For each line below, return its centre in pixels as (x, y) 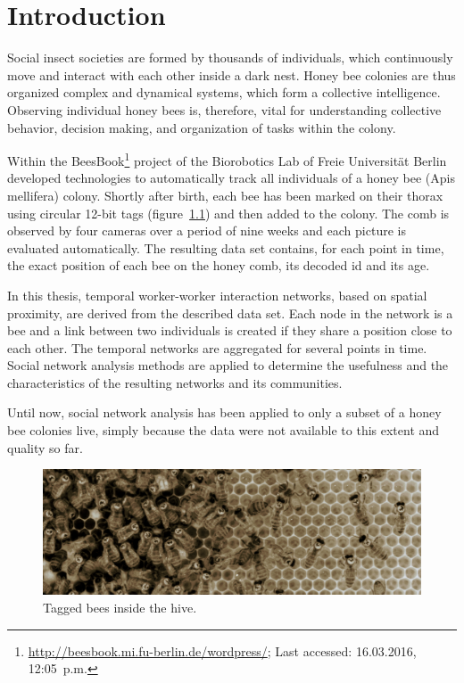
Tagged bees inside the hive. (120, 608)
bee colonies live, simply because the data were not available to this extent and (224, 430)
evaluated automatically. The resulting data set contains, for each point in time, (226, 247)
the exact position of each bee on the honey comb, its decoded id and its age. (219, 265)
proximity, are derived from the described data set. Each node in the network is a (230, 313)
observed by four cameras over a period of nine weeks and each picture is (207, 230)
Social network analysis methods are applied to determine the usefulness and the (228, 365)
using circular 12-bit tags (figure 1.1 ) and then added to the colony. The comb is (228, 213)
